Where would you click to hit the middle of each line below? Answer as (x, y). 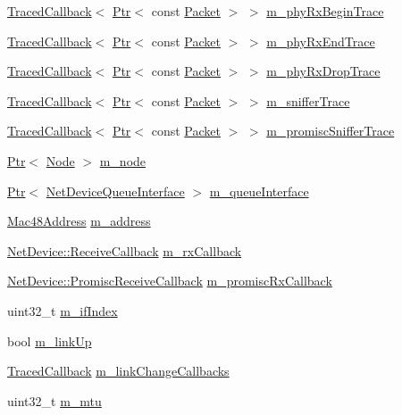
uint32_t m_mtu (54, 400)
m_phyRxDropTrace (323, 71)
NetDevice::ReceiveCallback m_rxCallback (125, 250)
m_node (123, 160)
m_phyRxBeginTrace (325, 11)
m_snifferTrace (308, 100)
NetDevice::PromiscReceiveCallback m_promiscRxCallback (170, 281)
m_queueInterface (259, 191)
